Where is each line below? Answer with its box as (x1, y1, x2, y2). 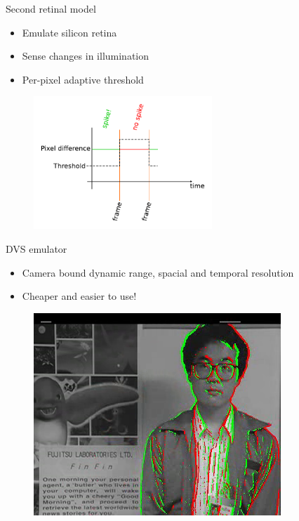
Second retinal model (6, 1, 96, 15)
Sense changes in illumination (22, 48, 149, 63)
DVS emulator (6, 242, 67, 256)
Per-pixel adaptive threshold (22, 72, 144, 86)
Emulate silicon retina (22, 25, 117, 39)
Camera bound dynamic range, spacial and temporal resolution (22, 265, 294, 279)
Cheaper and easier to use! (22, 289, 137, 303)
